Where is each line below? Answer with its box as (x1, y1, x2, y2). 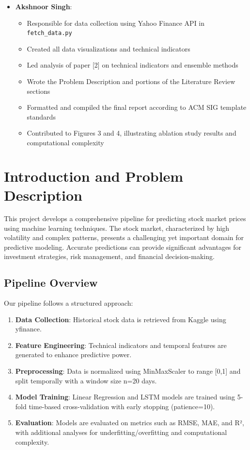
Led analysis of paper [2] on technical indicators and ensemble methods (27, 60, 238, 70)
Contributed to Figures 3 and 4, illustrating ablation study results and (27, 128, 236, 138)
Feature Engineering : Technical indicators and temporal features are (15, 340, 227, 350)
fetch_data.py (27, 30, 72, 37)
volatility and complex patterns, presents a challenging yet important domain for (4, 232, 244, 242)
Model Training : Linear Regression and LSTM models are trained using (15, 392, 235, 402)
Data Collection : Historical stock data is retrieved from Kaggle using (15, 314, 226, 324)
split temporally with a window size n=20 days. (15, 375, 157, 385)
